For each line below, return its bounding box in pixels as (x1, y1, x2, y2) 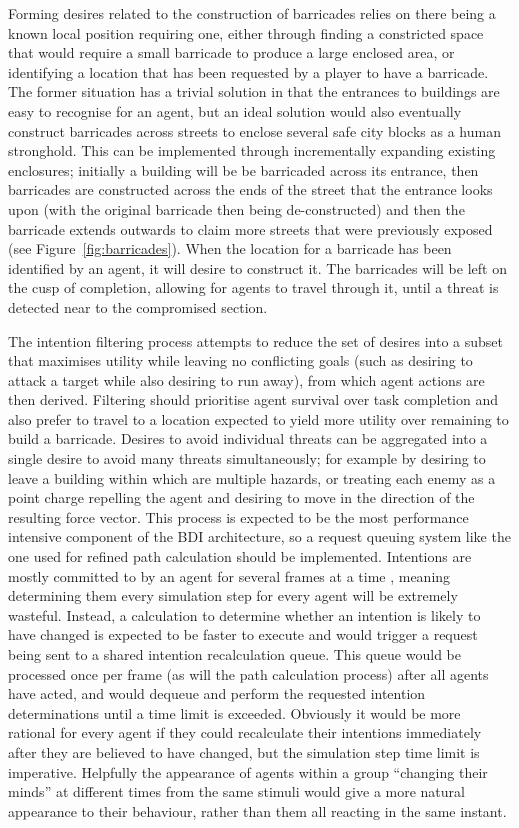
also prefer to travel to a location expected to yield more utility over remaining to (8, 408, 509, 429)
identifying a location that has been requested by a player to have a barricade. (8, 61, 489, 82)
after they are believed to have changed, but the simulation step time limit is (8, 741, 480, 762)
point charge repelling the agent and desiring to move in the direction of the (8, 487, 475, 508)
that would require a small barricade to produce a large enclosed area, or (8, 42, 455, 63)
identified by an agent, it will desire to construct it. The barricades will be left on (8, 257, 507, 278)
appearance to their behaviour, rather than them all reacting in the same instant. (8, 800, 507, 821)
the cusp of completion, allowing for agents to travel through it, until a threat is (8, 277, 499, 298)
